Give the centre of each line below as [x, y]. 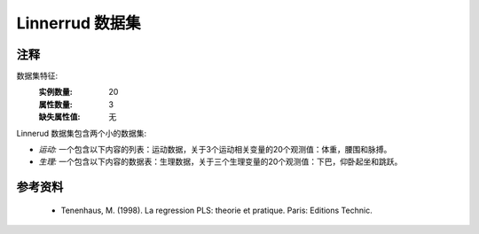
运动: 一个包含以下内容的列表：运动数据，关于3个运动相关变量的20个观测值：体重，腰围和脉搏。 [215, 150]
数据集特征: [37, 76]
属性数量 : [55, 104]
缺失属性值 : [59, 117]
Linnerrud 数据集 [79, 23]
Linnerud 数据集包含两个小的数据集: [82, 133]
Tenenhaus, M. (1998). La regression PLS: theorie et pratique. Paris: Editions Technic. [216, 210]
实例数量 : [55, 92]
